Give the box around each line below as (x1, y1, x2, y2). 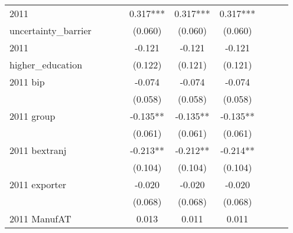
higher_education (9, 58, 83, 71)
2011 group (9, 109, 56, 123)
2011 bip (9, 75, 45, 88)
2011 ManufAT (9, 212, 71, 225)
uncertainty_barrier (9, 24, 92, 37)
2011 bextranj (9, 143, 67, 157)
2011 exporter (9, 178, 67, 191)
